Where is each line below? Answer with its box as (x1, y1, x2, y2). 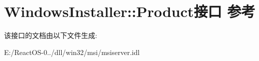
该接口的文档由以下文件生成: (4, 30, 97, 40)
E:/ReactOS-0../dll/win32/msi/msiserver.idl (4, 46, 140, 57)
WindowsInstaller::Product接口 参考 (4, 1, 255, 21)
